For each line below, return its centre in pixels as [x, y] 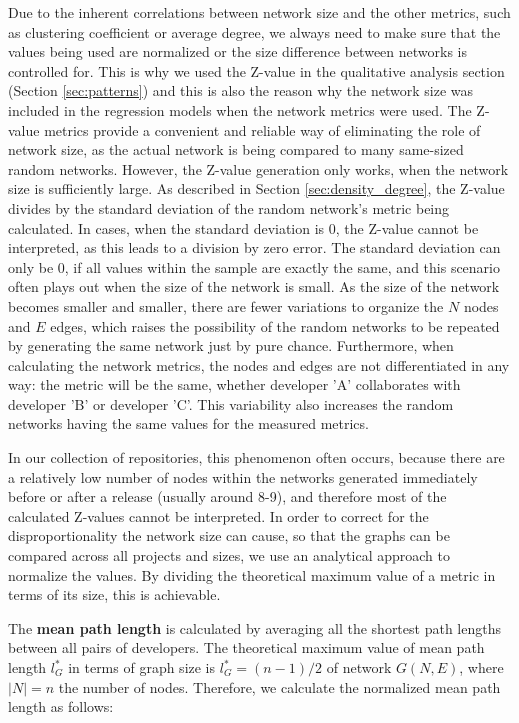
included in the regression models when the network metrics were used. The [240, 109]
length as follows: [61, 706]
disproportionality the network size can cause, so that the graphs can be [229, 535]
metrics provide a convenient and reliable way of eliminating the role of [262, 129]
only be [31, 266]
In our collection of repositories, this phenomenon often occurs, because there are [256, 457]
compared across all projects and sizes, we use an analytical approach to [229, 555]
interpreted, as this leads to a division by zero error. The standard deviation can [254, 247]
